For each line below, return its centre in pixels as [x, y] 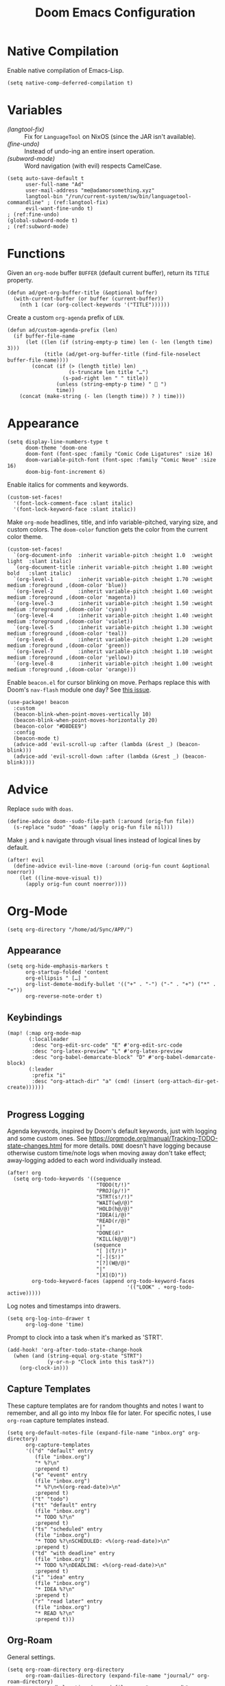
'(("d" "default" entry [59, 1451]
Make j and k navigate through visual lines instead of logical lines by [104, 840]
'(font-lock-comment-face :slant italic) [73, 503]
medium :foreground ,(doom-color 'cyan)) [67, 609]
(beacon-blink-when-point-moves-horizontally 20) [85, 720]
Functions [36, 254]
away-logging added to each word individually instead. [85, 1161]
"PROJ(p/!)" [113, 1191]
